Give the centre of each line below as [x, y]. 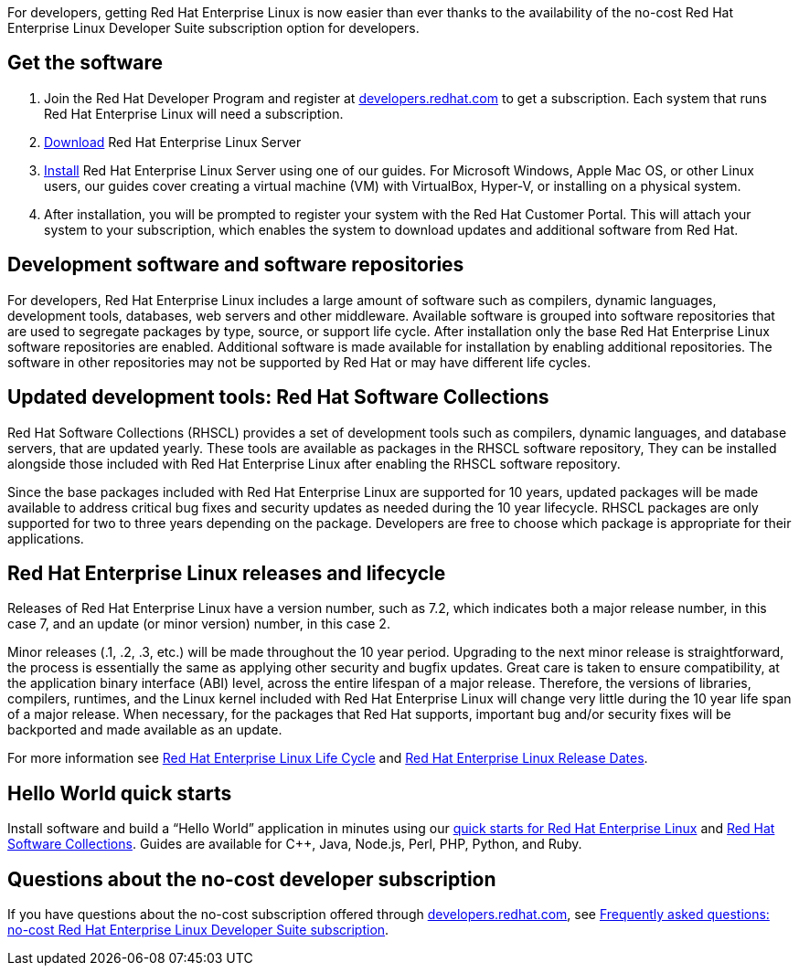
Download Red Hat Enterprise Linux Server [173, 142]
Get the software [85, 63]
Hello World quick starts [120, 793]
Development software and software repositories [236, 265]
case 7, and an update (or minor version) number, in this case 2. [199, 624]
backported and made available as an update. [145, 730]
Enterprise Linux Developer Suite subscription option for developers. [213, 28]
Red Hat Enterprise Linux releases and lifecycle [227, 573]
